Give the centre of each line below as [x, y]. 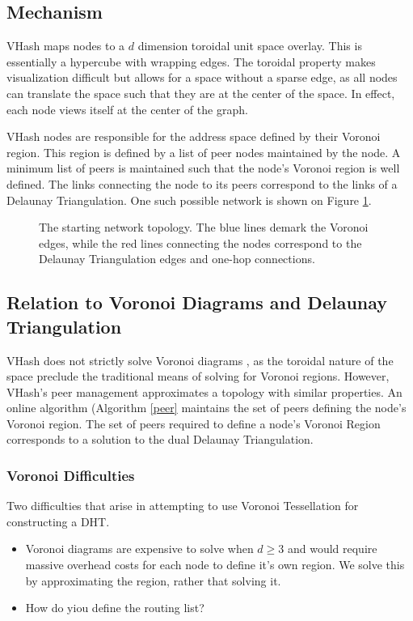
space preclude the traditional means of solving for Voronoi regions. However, [198, 376]
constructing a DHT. [58, 521]
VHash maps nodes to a [66, 46]
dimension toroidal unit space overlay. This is [250, 46]
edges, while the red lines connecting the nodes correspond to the [200, 242]
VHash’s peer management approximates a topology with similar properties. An [204, 391]
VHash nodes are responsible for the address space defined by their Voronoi [194, 136]
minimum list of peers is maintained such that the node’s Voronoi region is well [203, 168]
